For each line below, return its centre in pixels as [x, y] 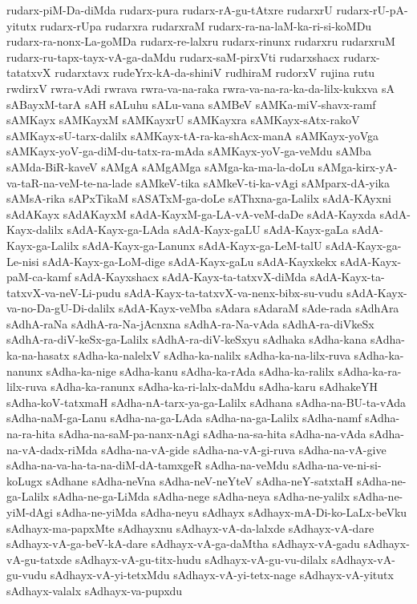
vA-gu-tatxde [39, 559]
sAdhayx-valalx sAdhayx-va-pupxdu [95, 590]
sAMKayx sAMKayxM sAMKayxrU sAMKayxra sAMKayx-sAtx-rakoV [183, 120]
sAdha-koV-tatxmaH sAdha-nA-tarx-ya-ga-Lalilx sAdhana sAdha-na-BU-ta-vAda [206, 402]
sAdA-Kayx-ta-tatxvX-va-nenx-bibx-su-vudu [234, 292]
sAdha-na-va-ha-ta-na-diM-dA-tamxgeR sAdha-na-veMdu [148, 465]
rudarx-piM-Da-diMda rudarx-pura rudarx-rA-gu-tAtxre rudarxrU [170, 10]
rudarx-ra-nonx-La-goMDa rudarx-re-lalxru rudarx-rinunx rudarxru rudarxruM [201, 41]
